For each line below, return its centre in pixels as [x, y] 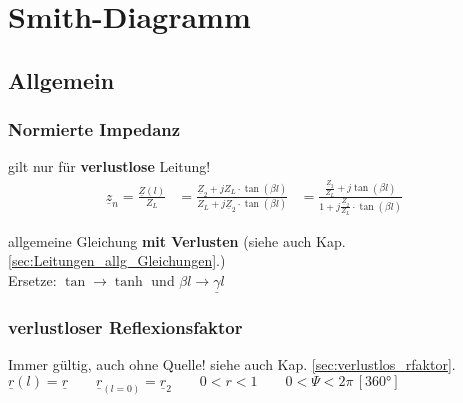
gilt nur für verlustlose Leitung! [109, 166]
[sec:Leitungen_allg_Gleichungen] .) [117, 260]
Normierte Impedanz [94, 129]
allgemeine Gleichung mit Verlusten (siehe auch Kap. [177, 240]
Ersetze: [32, 280]
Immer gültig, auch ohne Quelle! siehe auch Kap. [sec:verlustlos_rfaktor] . [232, 364]
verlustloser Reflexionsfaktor [125, 327]
